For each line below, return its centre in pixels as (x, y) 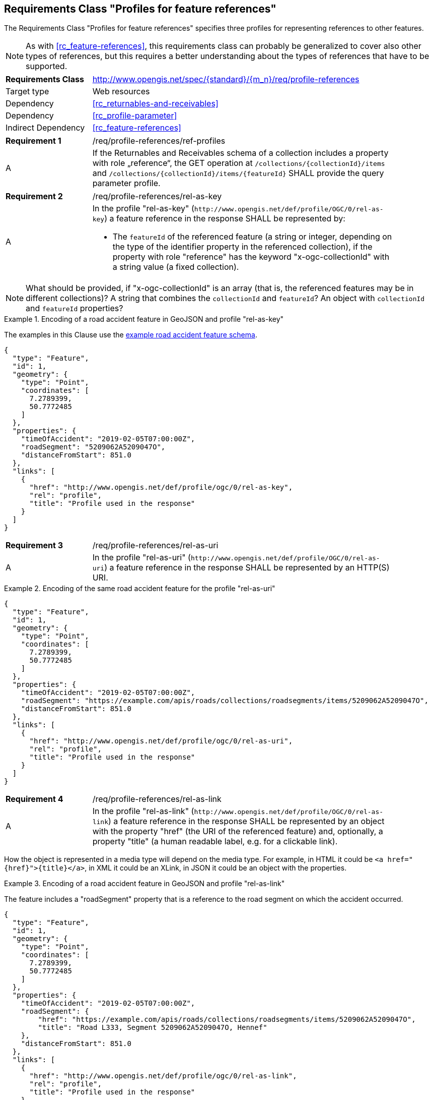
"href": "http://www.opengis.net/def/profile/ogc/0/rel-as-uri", (161, 741)
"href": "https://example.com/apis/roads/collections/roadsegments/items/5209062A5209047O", (227, 1020)
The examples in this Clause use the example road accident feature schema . (131, 335)
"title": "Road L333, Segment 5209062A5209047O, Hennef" (153, 1028)
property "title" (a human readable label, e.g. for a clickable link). (215, 842)
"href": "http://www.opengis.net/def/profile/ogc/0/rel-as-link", (163, 1076)
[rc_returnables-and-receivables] (155, 104)
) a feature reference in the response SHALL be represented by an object (246, 821)
